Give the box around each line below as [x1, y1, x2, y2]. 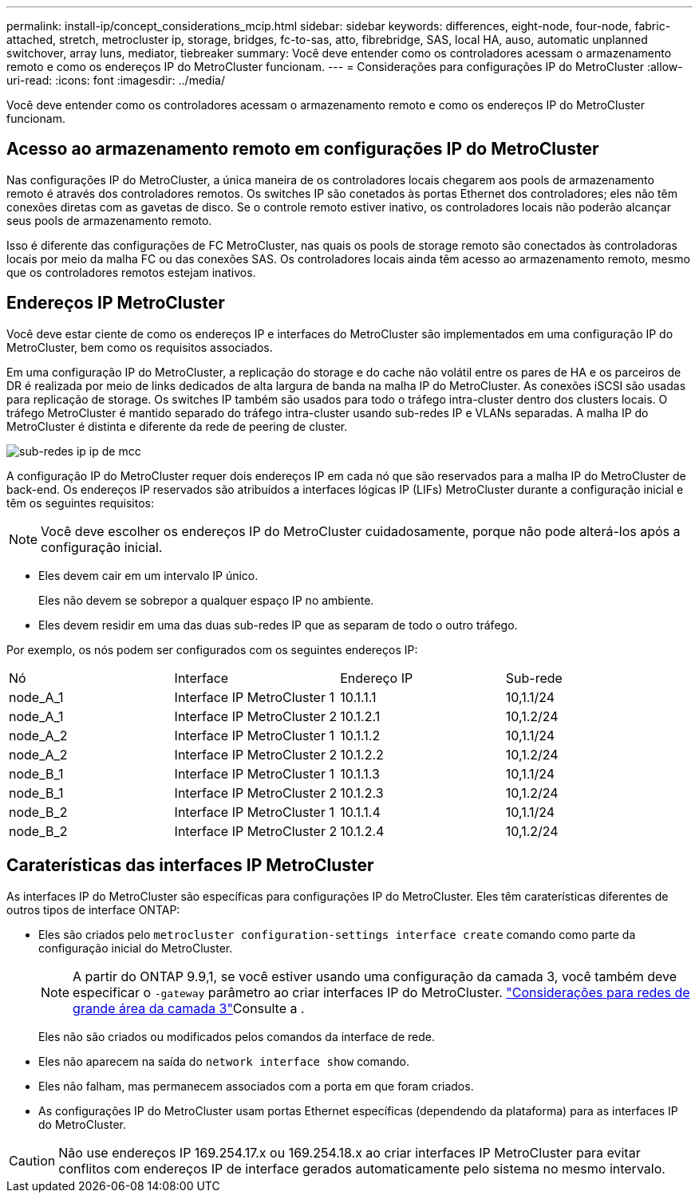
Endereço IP [340, 669, 413, 686]
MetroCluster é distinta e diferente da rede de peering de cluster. [6, 419, 348, 433]
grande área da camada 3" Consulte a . [73, 1000, 305, 1016]
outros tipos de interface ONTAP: [6, 902, 180, 917]
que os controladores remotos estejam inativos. [6, 265, 256, 279]
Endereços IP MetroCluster [6, 293, 225, 314]
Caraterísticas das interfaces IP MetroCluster [6, 855, 374, 876]
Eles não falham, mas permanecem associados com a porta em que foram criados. [38, 1079, 474, 1093]
